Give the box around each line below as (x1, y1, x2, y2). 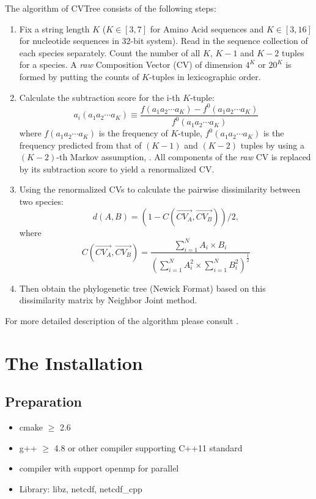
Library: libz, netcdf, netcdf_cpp (19, 482, 142, 495)
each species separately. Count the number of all (19, 46, 200, 59)
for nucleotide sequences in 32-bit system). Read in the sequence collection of (19, 34, 308, 47)
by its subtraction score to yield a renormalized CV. (19, 162, 215, 175)
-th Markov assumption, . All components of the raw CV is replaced (56, 150, 311, 163)
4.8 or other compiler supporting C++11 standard (54, 441, 243, 454)
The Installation (5, 350, 143, 375)
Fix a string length (19, 22, 90, 35)
